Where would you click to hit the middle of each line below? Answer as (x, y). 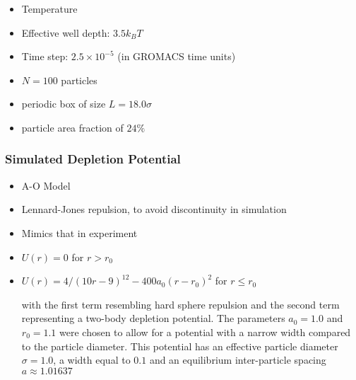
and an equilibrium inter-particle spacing (238, 360)
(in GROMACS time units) (177, 56)
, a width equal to (92, 360)
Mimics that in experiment (79, 232)
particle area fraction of (72, 127)
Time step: (45, 56)
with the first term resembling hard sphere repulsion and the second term (180, 304)
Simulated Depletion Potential (93, 159)
